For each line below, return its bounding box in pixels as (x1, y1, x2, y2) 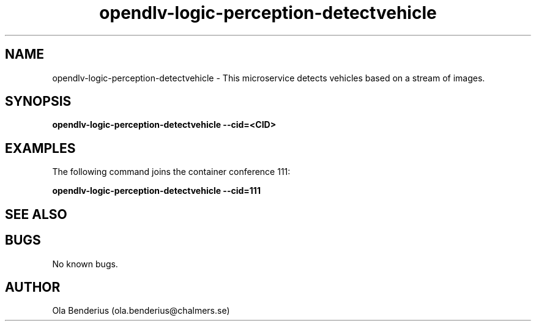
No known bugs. (52, 258, 118, 269)
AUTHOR (5, 279, 61, 295)
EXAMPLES (5, 140, 76, 156)
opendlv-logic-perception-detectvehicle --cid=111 (52, 185, 261, 196)
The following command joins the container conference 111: (52, 166, 291, 177)
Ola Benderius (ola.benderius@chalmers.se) (52, 305, 230, 316)
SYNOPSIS (5, 94, 72, 109)
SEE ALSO (5, 206, 67, 222)
